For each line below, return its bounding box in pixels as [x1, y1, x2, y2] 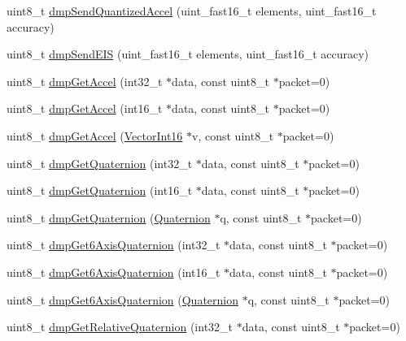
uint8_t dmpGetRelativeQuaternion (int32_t [7, 318, 234, 335]
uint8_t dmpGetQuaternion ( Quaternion [7, 209, 211, 226]
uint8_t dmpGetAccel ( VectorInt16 [7, 127, 183, 144]
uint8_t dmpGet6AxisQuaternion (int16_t [7, 263, 220, 280]
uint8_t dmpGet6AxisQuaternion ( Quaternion [7, 291, 238, 308]
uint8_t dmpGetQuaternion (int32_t [7, 154, 193, 171]
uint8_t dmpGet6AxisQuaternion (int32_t [7, 236, 220, 253]
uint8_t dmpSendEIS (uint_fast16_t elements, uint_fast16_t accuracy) [7, 45, 369, 63]
